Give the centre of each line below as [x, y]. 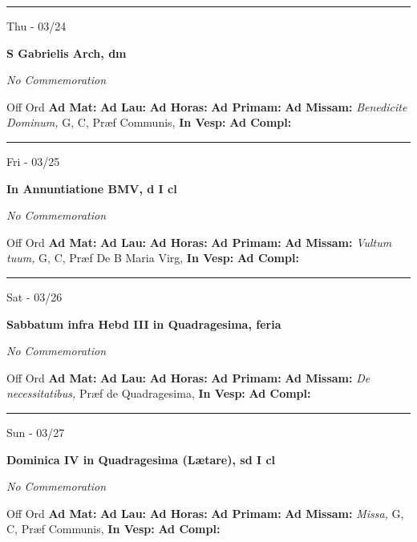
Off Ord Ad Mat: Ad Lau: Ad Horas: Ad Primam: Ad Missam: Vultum [199, 242]
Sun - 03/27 [36, 432]
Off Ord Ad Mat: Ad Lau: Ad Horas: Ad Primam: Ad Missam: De [188, 377]
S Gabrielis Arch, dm [67, 53]
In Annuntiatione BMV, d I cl [92, 188]
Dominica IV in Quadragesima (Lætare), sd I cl [141, 459]
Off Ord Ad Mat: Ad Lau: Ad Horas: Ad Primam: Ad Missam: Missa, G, [205, 513]
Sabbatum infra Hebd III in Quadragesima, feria [144, 324]
